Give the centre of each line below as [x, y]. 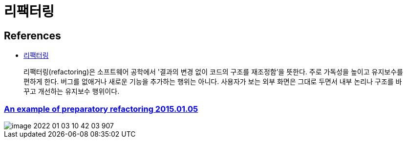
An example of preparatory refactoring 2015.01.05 [101, 109]
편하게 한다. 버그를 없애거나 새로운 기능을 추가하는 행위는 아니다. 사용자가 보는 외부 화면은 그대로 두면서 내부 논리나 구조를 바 [213, 82]
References [32, 35]
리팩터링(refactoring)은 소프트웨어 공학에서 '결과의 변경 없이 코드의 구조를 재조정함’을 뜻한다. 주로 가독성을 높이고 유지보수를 [213, 72]
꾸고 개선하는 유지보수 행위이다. [72, 91]
